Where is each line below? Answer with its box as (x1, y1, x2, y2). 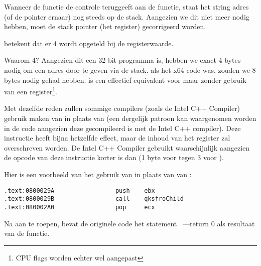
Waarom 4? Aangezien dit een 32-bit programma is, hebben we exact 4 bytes (4, 55, 241, 65)
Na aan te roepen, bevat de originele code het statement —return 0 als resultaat (4, 218, 255, 228)
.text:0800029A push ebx (4, 187, 155, 194)
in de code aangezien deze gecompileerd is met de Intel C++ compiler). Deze (4, 122, 241, 133)
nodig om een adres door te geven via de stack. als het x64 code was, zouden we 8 (4, 64, 256, 75)
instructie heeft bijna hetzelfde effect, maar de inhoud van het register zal (4, 132, 230, 143)
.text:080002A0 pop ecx (4, 203, 155, 211)
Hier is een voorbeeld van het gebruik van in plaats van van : (4, 169, 192, 179)
